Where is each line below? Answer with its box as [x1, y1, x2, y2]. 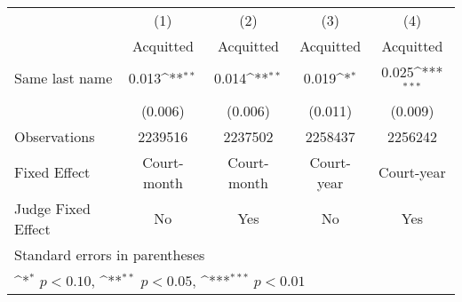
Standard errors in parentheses [14, 243, 205, 265]
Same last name [14, 68, 113, 89]
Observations [14, 125, 95, 147]
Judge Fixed [14, 197, 91, 219]
